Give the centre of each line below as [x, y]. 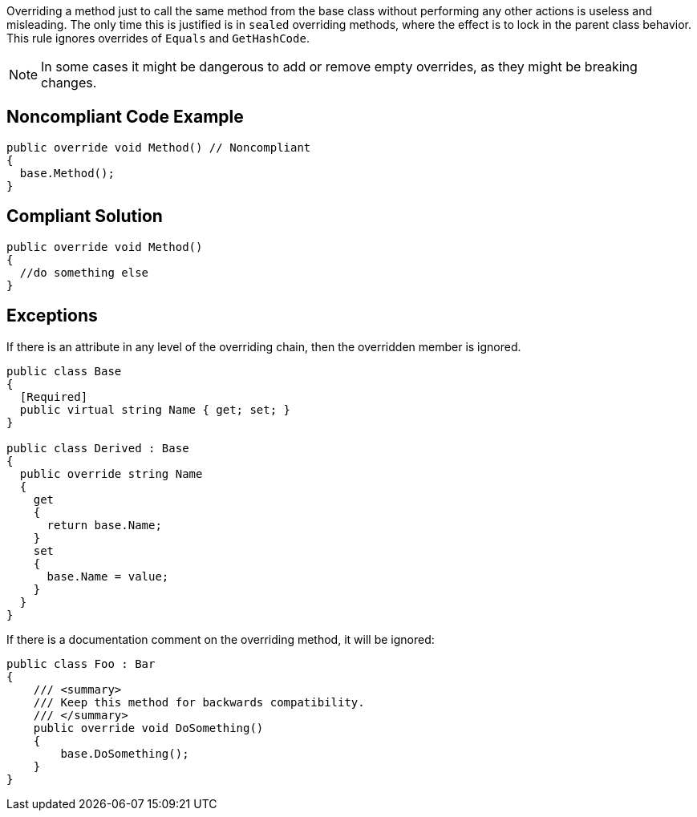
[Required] [54, 396]
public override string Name [111, 473]
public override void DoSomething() [148, 728]
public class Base [64, 371]
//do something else [84, 272]
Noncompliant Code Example [125, 117]
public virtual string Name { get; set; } [155, 409]
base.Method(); [67, 173]
